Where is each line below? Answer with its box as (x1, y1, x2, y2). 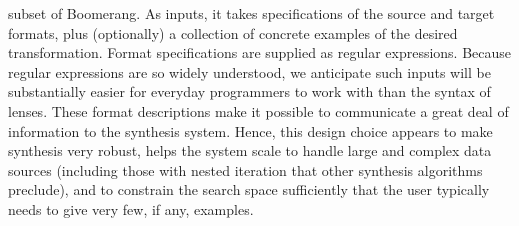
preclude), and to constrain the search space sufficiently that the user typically (8, 179, 490, 200)
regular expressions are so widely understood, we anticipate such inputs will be (8, 61, 491, 82)
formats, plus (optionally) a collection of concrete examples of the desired (8, 22, 458, 43)
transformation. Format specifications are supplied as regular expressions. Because (8, 42, 512, 63)
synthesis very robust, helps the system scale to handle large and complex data (8, 140, 492, 161)
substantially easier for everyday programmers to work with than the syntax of (8, 81, 491, 102)
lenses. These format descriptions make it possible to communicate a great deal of (8, 100, 509, 121)
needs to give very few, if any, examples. (8, 198, 254, 219)
